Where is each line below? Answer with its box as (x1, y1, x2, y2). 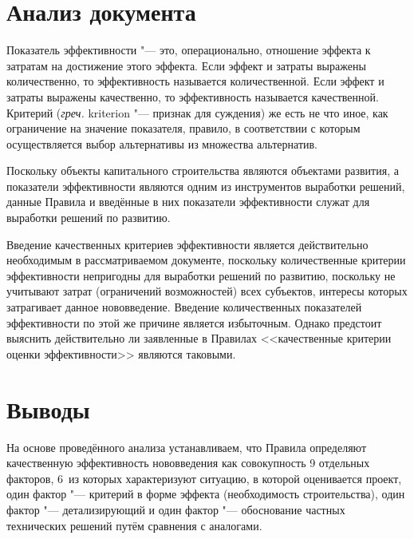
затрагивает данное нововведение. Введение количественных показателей (6, 299, 362, 315)
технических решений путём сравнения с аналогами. (6, 517, 262, 533)
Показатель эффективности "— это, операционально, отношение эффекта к (6, 42, 371, 58)
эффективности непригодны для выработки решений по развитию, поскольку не (6, 267, 396, 283)
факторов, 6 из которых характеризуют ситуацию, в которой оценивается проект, (6, 470, 402, 486)
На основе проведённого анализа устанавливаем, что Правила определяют (6, 438, 366, 455)
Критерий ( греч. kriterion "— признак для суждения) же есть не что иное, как (6, 104, 388, 121)
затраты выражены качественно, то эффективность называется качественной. (6, 88, 379, 105)
